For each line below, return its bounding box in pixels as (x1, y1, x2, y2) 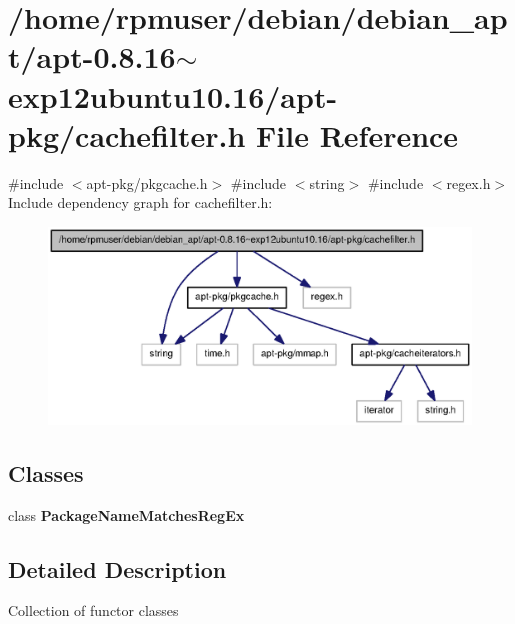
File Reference (256, 114, 459, 155)
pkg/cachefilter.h (8, 114, 246, 155)
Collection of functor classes (8, 600, 179, 621)
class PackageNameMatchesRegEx (8, 504, 245, 525)
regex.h (446, 172, 491, 193)
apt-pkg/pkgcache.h (86, 172, 208, 193)
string (309, 172, 345, 193)
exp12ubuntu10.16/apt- (8, 75, 338, 116)
